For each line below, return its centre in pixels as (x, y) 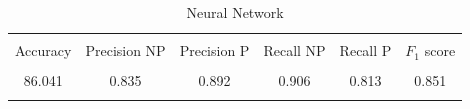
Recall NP (294, 50)
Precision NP (125, 50)
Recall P (365, 50)
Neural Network (235, 12)
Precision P (214, 50)
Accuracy (43, 50)
